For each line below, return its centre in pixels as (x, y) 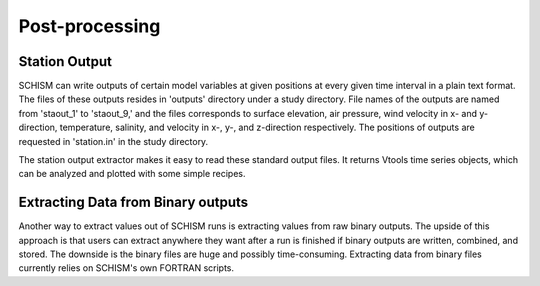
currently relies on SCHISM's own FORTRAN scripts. (126, 268)
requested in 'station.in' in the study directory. (113, 141)
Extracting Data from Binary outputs (133, 202)
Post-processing (89, 26)
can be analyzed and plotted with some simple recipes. (132, 174)
